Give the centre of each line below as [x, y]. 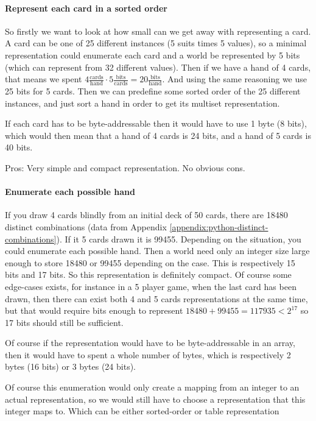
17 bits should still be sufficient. [64, 322]
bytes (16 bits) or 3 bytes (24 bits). [70, 366]
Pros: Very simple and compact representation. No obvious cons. [125, 167]
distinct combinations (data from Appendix [86, 226]
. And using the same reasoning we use [235, 79]
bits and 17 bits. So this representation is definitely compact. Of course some [148, 274]
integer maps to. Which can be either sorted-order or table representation [142, 411]
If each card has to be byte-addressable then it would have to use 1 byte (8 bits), [156, 123]
